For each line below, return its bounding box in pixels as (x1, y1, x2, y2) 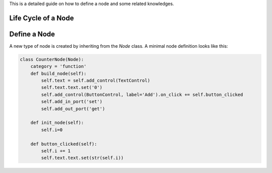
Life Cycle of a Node (9, 14, 74, 22)
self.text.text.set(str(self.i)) (41, 155, 124, 161)
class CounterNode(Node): (20, 56, 84, 62)
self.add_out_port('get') (41, 106, 105, 112)
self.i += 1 (41, 148, 71, 153)
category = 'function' (30, 63, 87, 69)
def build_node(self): (30, 70, 87, 76)
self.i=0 (41, 127, 63, 133)
